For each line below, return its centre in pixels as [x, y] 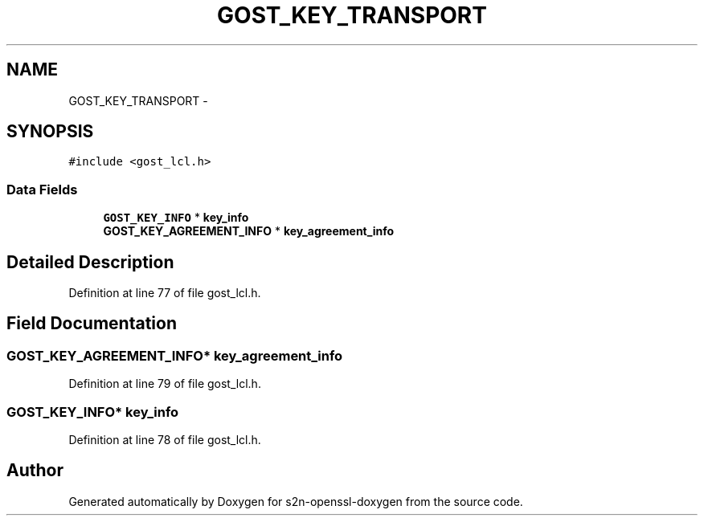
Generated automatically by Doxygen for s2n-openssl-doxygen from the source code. [296, 501]
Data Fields [42, 189]
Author [35, 471]
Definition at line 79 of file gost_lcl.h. [165, 384]
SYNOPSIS [50, 132]
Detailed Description [90, 262]
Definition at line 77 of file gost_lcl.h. [165, 293]
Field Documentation [92, 324]
